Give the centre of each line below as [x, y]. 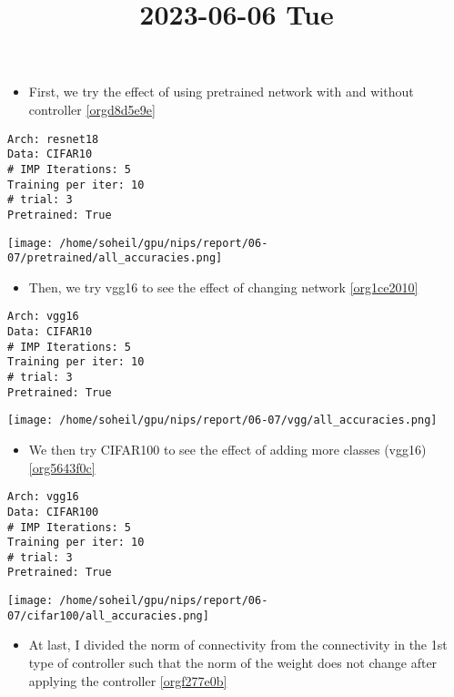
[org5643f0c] [62, 467]
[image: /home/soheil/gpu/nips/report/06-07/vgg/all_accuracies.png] [222, 420]
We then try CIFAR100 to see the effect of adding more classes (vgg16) [227, 449]
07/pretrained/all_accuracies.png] [115, 258]
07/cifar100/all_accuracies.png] [108, 615]
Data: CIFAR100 [53, 512]
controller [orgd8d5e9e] [92, 109]
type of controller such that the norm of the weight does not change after [233, 663]
